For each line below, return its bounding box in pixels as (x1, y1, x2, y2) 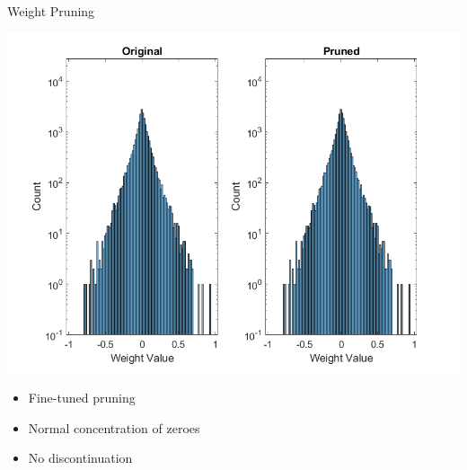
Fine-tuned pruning (28, 388, 136, 407)
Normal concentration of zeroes (28, 418, 200, 437)
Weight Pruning (7, 2, 95, 20)
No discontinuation (28, 448, 133, 467)
